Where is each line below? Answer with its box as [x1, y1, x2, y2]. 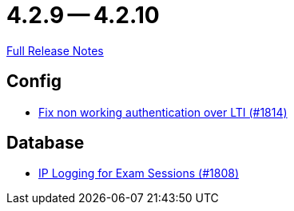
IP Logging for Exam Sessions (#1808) [38, 166, 240, 181]
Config [6, 71, 62, 92]
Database [6, 133, 85, 153]
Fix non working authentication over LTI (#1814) [38, 105, 288, 119]
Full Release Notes [6, 43, 104, 58]
